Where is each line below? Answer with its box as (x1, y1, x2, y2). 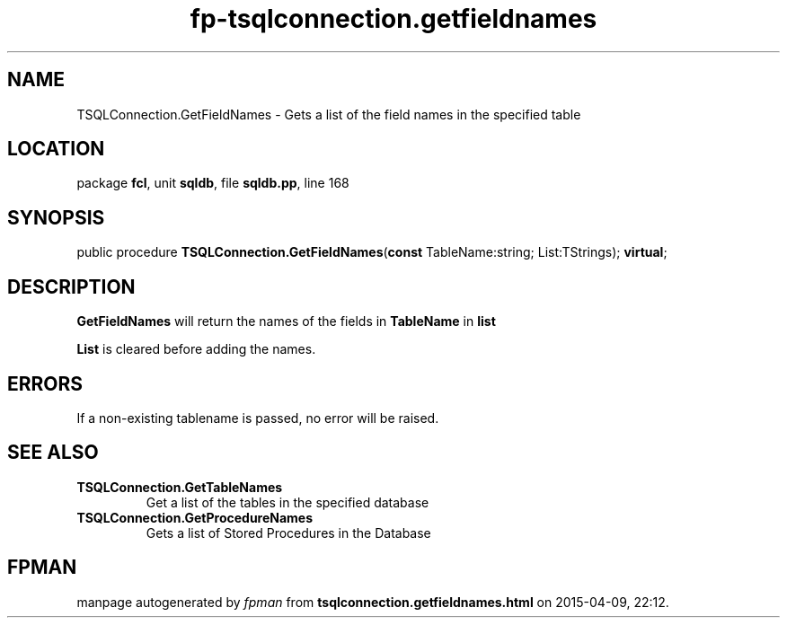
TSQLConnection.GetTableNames (76, 479, 283, 495)
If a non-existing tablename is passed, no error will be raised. (76, 409, 439, 426)
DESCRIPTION (7, 275, 136, 298)
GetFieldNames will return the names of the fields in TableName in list (76, 313, 496, 330)
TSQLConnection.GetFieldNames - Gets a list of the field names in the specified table (76, 106, 581, 122)
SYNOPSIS (7, 206, 105, 229)
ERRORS (7, 372, 84, 395)
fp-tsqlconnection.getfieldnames (190, 4, 597, 34)
